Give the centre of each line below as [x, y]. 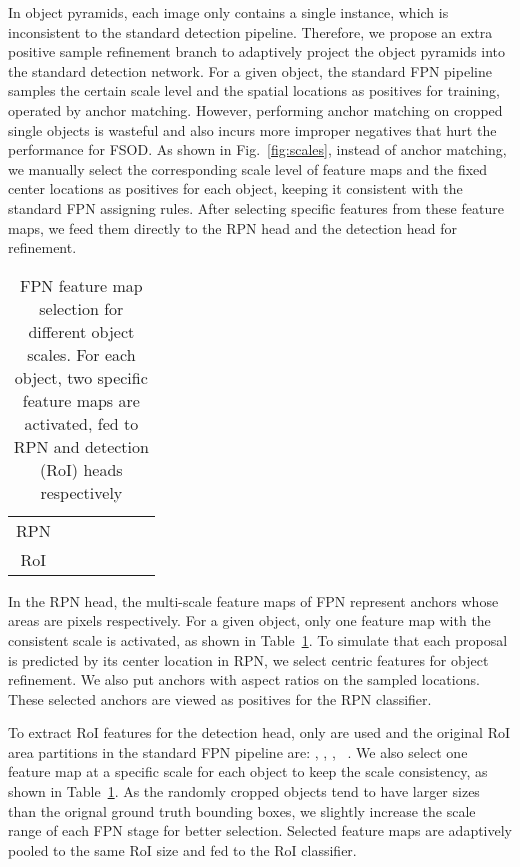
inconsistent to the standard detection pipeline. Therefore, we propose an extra [250, 31]
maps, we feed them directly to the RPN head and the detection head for [232, 227]
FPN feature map [81, 285]
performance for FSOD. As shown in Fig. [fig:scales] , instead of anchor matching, [257, 149]
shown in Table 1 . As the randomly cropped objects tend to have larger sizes [244, 791]
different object [81, 331]
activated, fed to [81, 423]
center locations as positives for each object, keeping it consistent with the [235, 188]
